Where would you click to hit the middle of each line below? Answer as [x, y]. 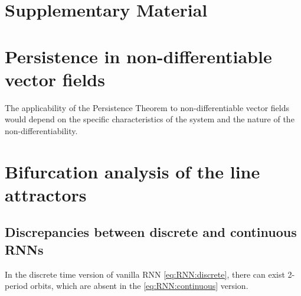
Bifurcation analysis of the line [132, 171]
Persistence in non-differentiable [138, 56]
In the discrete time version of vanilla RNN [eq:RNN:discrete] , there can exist [145, 274]
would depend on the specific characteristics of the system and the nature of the [150, 119]
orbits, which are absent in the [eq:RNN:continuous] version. [139, 286]
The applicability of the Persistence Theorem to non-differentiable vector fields [147, 107]
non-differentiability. [41, 130]
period [16, 286]
